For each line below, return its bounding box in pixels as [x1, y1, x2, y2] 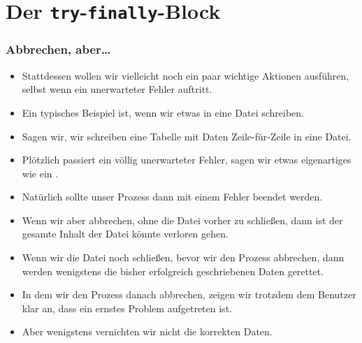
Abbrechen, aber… [6, 41, 111, 58]
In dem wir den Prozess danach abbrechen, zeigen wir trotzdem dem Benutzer [22, 287, 356, 302]
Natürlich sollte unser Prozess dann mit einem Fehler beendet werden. [22, 189, 323, 204]
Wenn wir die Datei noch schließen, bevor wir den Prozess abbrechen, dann [22, 250, 345, 265]
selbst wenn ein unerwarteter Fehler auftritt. [22, 82, 212, 96]
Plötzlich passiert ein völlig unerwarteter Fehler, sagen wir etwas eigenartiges [22, 152, 352, 167]
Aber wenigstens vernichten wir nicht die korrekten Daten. [22, 324, 273, 339]
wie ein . [22, 166, 59, 180]
